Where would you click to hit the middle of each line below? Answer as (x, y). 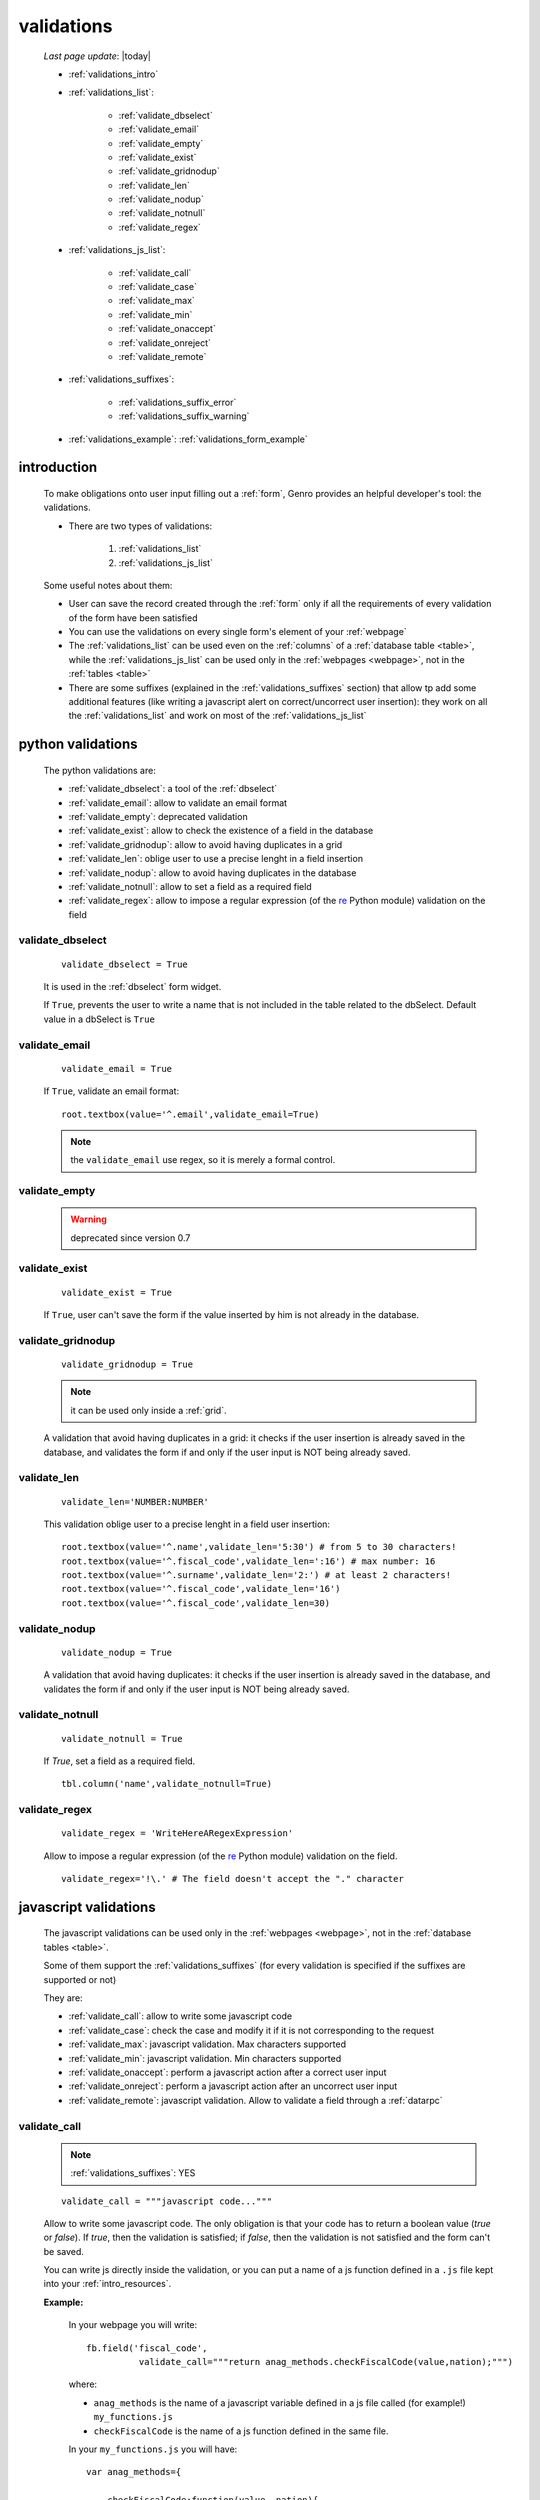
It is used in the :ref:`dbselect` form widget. (132, 987)
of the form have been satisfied (133, 617)
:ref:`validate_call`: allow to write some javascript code (180, 2016)
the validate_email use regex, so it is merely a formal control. (203, 1160)
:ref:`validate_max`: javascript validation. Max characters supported (207, 2044)
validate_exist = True (117, 1292)
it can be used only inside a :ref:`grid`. (148, 1410)
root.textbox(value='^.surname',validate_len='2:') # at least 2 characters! (256, 1575)
